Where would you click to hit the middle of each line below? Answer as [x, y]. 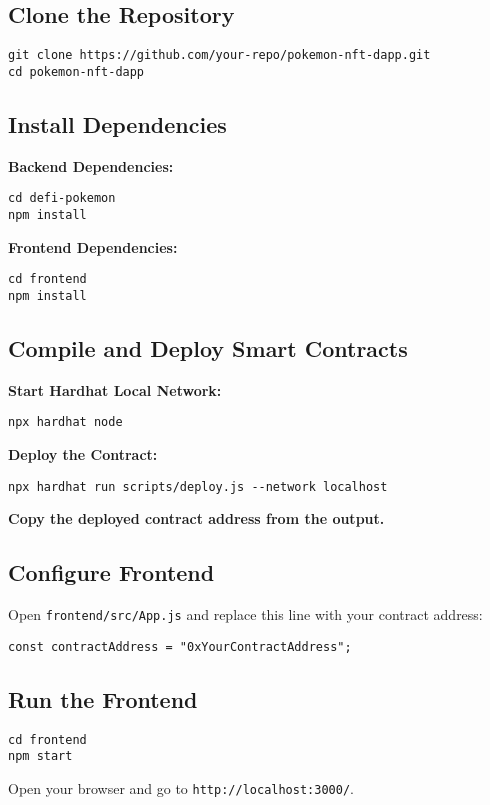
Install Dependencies [117, 123]
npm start [40, 756]
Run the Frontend [103, 698]
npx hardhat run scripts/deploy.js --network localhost [198, 486]
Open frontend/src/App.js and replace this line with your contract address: [245, 614]
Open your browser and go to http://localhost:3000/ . [181, 787]
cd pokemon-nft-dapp [76, 71]
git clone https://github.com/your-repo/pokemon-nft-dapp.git [219, 55]
